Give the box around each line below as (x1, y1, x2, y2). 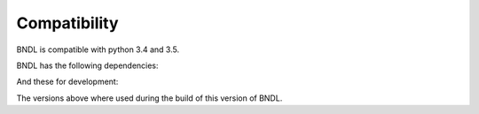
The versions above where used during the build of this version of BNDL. (16, 93, 283, 103)
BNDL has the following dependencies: (16, 60, 159, 71)
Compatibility (16, 13, 119, 33)
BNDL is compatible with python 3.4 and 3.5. (16, 44, 180, 55)
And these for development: (16, 76, 119, 87)
